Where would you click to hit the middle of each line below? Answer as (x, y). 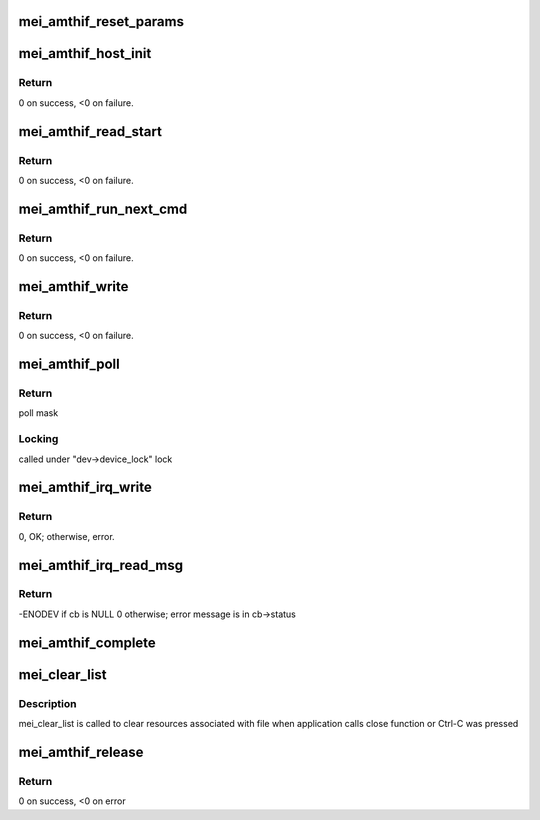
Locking (38, 439)
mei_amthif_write (73, 286)
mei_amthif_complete (87, 642)
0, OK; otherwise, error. (66, 536)
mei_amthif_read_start (90, 131)
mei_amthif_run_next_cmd (103, 208)
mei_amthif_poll (69, 364)
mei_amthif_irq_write (85, 487)
